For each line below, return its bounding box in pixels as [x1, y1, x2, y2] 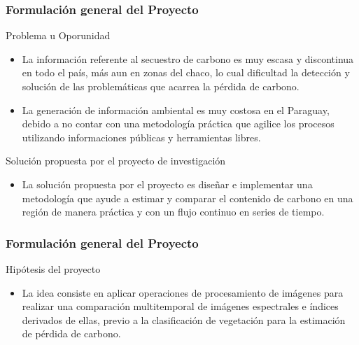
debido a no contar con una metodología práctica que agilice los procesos [22, 116, 335, 131]
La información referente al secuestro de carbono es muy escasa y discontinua [22, 51, 354, 66]
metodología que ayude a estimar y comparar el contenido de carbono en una [22, 190, 353, 205]
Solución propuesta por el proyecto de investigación [6, 153, 226, 168]
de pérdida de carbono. [22, 326, 121, 341]
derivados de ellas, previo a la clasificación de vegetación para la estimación [22, 312, 346, 327]
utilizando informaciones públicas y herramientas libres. [22, 129, 261, 144]
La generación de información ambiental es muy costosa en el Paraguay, [22, 102, 330, 117]
